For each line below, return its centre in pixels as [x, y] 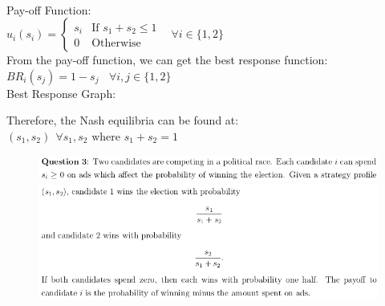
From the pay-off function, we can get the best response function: [167, 60]
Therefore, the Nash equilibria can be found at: [123, 120]
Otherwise [116, 44]
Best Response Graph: [61, 93]
